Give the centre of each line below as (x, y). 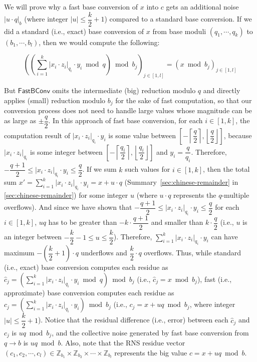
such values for (148, 169)
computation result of (37, 135)
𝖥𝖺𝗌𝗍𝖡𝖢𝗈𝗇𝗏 (34, 91)
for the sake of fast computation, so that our (184, 100)
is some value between (142, 135)
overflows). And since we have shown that (68, 207)
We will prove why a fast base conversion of (71, 7)
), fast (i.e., (214, 279)
